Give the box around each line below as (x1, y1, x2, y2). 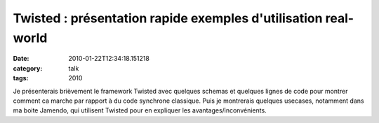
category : (13, 64, 43, 73)
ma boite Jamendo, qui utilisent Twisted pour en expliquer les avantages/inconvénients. (13, 106, 267, 115)
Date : (13, 55, 29, 63)
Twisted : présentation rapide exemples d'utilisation (13, 10, 323, 26)
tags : (13, 74, 29, 82)
